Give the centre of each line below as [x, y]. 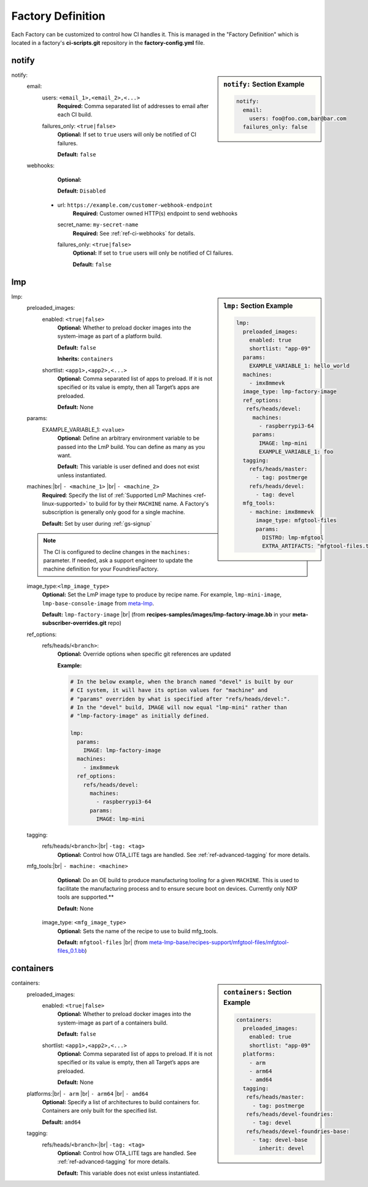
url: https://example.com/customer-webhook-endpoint [135, 205]
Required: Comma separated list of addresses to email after [133, 106]
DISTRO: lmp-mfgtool [293, 538]
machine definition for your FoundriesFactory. [101, 569]
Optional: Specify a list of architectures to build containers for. [121, 1102]
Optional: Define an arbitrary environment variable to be [128, 438]
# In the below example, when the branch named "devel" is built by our [182, 682]
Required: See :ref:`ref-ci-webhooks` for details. [134, 233]
